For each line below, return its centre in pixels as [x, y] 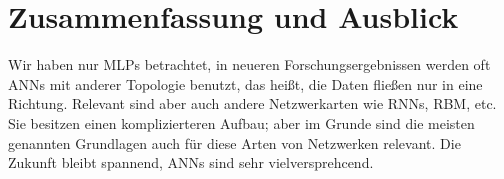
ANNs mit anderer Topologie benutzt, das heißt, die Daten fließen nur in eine [245, 83]
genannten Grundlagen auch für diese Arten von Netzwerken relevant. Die [234, 142]
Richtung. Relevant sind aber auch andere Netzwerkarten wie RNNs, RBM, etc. [252, 103]
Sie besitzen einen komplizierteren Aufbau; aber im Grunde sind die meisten [241, 122]
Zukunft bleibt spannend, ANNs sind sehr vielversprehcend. [191, 162]
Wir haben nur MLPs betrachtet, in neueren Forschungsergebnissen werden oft [249, 64]
